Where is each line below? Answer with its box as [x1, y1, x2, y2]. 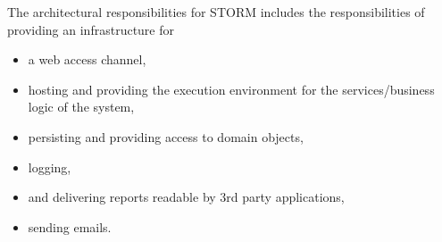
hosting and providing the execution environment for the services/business [28, 79, 435, 98]
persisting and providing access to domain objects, [28, 127, 304, 146]
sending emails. [28, 217, 112, 236]
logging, [28, 157, 71, 176]
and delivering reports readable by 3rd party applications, [28, 188, 345, 206]
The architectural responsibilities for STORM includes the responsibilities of [7, 3, 425, 21]
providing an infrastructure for [7, 20, 174, 38]
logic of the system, [28, 97, 135, 116]
